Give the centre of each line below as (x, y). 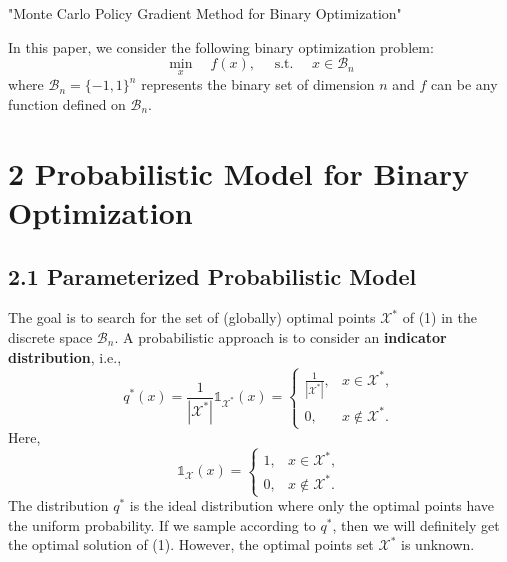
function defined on (67, 104)
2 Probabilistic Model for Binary (239, 172)
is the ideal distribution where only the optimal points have (312, 505)
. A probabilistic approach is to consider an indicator (280, 336)
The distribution (58, 505)
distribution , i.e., (65, 356)
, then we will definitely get (416, 524)
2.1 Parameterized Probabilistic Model (212, 275)
